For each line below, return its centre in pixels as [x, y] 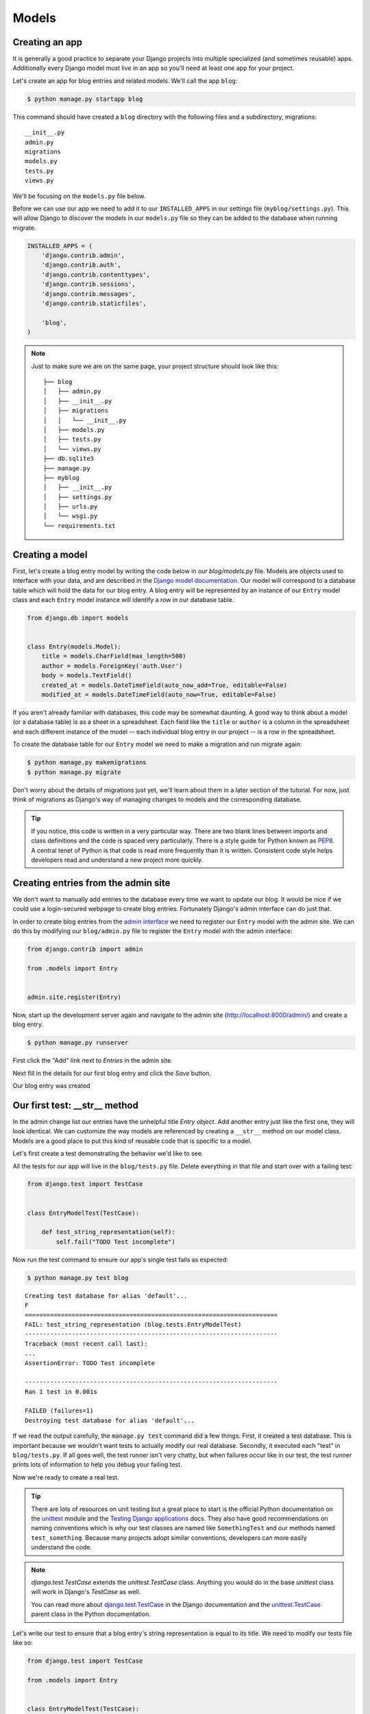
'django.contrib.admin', [83, 256]
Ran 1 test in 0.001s [61, 1391]
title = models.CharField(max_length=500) [114, 656]
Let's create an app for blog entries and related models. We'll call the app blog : [125, 81]
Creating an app [48, 42]
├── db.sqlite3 [69, 459]
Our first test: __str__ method [75, 1105]
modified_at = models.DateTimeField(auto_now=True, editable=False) [159, 695]
